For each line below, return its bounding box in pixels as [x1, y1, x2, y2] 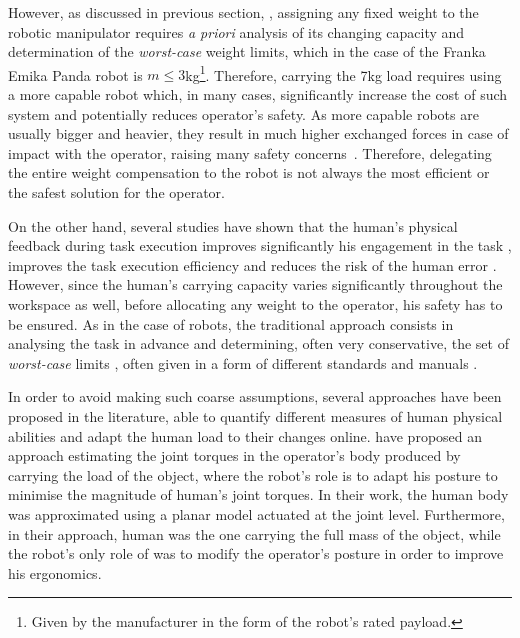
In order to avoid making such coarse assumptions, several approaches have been [8, 386, 502, 407]
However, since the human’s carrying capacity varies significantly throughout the [8, 274, 503, 295]
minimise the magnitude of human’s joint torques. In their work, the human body [8, 484, 509, 505]
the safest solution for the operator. [8, 182, 225, 202]
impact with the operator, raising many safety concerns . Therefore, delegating [8, 142, 492, 163]
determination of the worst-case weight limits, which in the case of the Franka [8, 41, 486, 62]
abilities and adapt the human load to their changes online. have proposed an [8, 425, 483, 446]
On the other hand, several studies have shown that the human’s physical [8, 215, 458, 236]
